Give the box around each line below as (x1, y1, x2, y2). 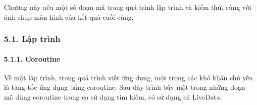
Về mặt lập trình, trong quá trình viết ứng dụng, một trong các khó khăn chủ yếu (4, 72, 253, 82)
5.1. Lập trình (4, 33, 60, 45)
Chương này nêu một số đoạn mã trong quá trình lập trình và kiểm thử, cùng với (4, 2, 252, 12)
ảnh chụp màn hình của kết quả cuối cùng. (4, 11, 134, 22)
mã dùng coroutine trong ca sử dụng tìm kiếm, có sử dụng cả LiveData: (4, 92, 222, 102)
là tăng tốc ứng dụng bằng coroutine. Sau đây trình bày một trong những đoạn (4, 82, 245, 92)
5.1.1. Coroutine (4, 53, 60, 64)
